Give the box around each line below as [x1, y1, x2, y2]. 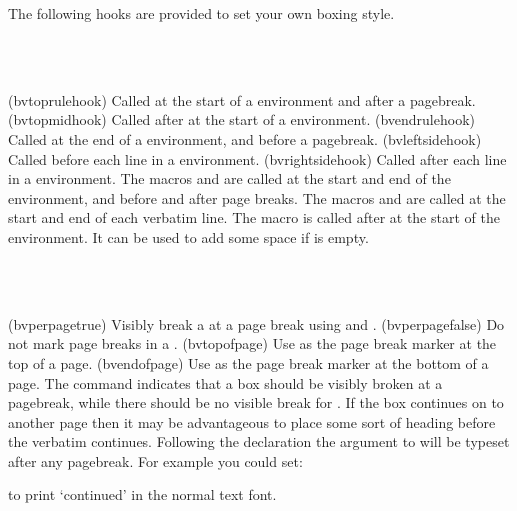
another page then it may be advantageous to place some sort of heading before [8, 411, 496, 432]
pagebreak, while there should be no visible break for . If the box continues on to [8, 392, 504, 413]
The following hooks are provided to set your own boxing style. [8, 3, 395, 23]
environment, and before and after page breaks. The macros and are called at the [8, 187, 506, 208]
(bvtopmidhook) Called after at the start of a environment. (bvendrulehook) [8, 109, 475, 130]
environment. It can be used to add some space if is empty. [8, 226, 369, 247]
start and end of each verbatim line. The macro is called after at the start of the [8, 207, 500, 228]
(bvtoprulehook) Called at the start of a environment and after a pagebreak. [8, 89, 476, 110]
